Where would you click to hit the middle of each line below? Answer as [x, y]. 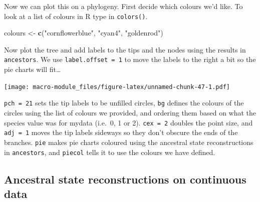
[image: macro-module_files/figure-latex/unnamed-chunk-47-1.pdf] [117, 87]
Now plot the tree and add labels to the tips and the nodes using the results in [125, 49]
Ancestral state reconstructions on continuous [125, 179]
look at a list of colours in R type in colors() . [76, 16]
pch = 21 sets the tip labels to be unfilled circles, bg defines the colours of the [124, 103]
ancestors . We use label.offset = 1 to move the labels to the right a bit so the [130, 59]
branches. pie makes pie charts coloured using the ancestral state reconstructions [129, 142]
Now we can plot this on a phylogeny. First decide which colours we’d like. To [123, 6]
